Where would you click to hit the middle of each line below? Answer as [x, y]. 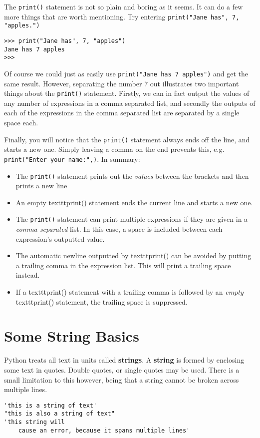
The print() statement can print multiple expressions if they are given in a [132, 219]
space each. [21, 123]
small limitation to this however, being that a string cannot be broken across [122, 379]
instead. [28, 275]
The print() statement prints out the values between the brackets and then [132, 176]
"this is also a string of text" [59, 414]
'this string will [34, 422]
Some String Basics [72, 336]
